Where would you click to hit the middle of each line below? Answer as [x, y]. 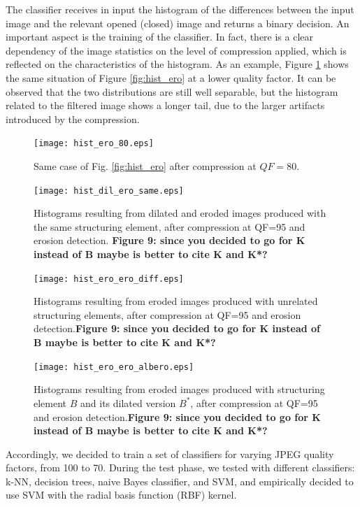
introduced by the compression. [73, 119]
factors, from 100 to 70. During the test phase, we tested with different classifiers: [180, 467]
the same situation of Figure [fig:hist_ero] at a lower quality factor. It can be [171, 77]
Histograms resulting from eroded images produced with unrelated [176, 301]
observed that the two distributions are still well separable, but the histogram [172, 91]
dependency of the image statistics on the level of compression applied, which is [176, 50]
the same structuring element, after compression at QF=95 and [170, 226]
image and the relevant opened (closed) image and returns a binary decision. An [178, 23]
